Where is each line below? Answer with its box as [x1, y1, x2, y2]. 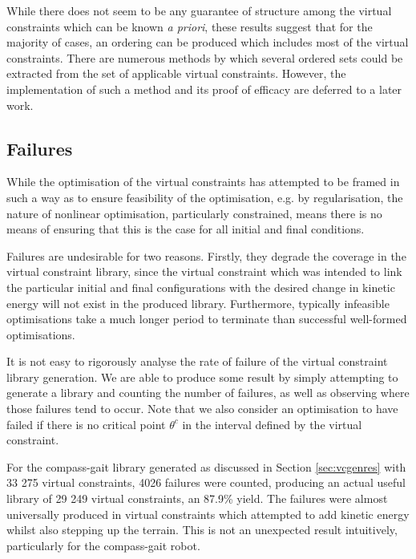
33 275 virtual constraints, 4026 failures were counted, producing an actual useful [6, 474, 406, 491]
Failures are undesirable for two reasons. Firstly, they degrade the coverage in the [6, 247, 406, 264]
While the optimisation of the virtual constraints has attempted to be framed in [6, 173, 400, 190]
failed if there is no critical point [6, 415, 166, 432]
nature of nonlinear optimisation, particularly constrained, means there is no [6, 205, 382, 221]
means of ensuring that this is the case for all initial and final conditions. [6, 221, 365, 237]
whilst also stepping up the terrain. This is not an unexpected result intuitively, [6, 521, 398, 538]
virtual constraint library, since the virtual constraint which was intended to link [6, 263, 402, 280]
